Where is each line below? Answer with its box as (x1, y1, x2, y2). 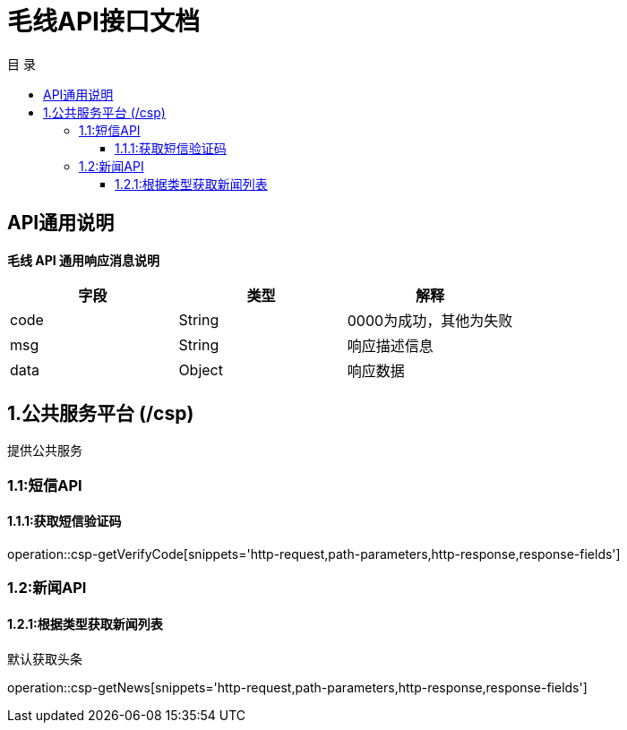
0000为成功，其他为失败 (347, 311, 513, 330)
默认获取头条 (7, 650, 82, 666)
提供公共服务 (7, 443, 82, 459)
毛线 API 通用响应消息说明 (7, 252, 160, 268)
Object (178, 360, 223, 379)
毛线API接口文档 (7, 6, 200, 37)
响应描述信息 (347, 336, 434, 355)
